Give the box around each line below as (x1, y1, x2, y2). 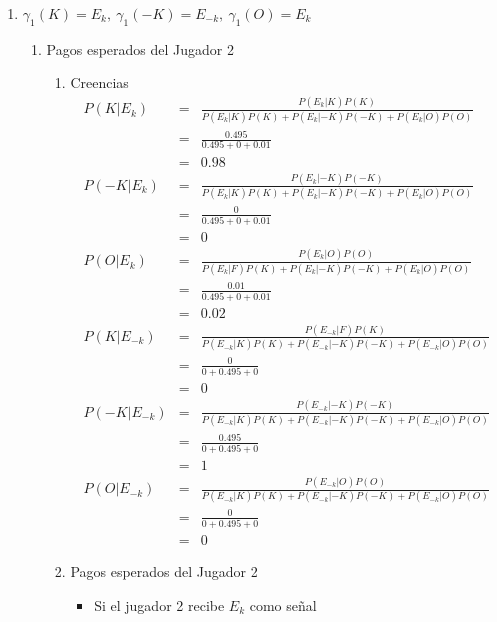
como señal (249, 594, 317, 615)
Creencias (70, 72, 129, 93)
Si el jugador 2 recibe (94, 594, 225, 615)
